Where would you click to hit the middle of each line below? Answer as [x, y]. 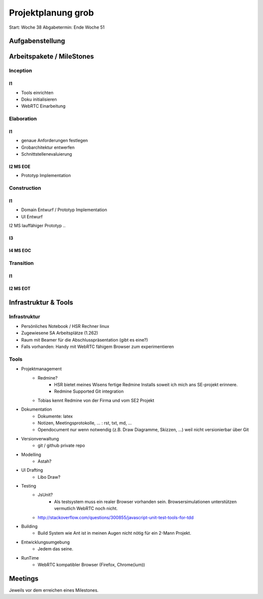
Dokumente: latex [55, 416]
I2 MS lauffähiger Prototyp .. [37, 226]
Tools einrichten [37, 92]
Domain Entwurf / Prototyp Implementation [64, 210]
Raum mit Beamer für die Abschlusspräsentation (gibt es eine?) [85, 340]
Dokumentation [37, 409]
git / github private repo [61, 446]
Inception [21, 71]
